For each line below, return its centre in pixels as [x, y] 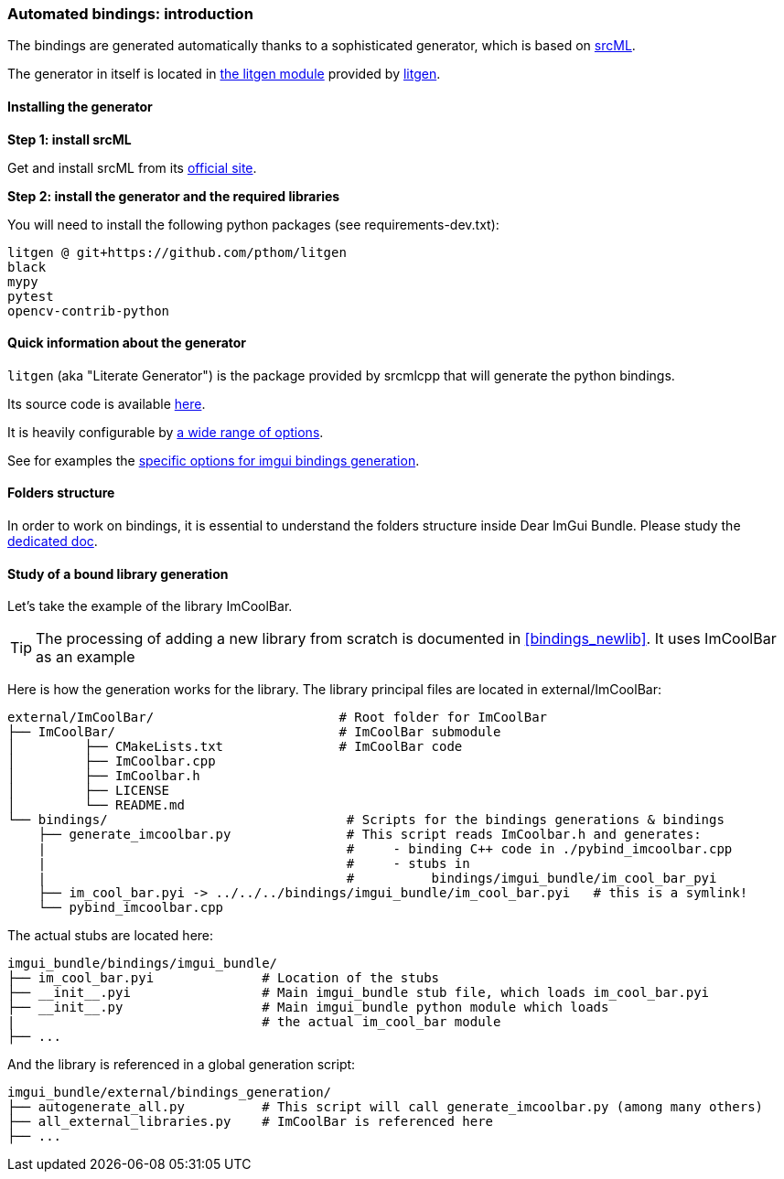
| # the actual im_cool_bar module [254, 1022]
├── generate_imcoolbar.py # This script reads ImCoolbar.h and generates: [370, 835]
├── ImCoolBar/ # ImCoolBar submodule [254, 732]
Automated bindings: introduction [130, 14]
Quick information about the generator [127, 343]
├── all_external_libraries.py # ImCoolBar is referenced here [251, 1122]
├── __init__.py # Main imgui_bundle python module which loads [308, 1008]
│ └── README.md [96, 805]
